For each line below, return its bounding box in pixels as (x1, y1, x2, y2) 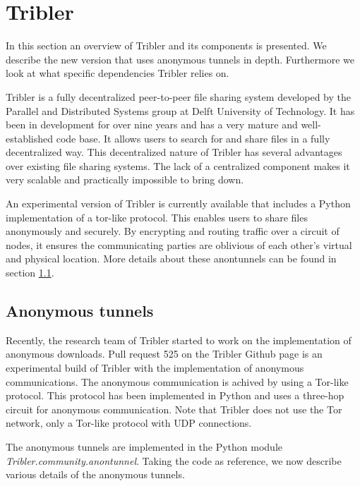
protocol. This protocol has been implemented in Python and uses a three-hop (6, 388, 344, 403)
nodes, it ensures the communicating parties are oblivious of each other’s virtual (6, 237, 352, 252)
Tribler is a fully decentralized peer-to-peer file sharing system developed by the (6, 89, 351, 104)
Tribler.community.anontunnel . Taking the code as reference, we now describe (6, 453, 342, 468)
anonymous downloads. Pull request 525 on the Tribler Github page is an (6, 346, 323, 361)
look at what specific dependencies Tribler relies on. (6, 66, 229, 80)
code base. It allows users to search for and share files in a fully (56, 130, 330, 145)
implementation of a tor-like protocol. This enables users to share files (6, 209, 308, 224)
